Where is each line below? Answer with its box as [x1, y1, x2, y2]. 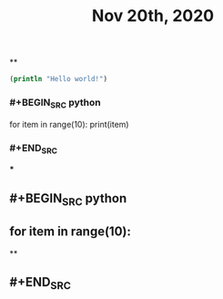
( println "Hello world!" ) [9, 75, 107, 84]
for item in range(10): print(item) [9, 119, 129, 129]
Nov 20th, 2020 [91, 5, 215, 26]
